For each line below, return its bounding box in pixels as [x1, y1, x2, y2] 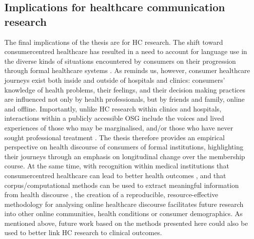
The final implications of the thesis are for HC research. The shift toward [4, 37, 223, 47]
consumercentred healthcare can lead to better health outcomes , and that [4, 170, 226, 180]
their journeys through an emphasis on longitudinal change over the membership [4, 151, 245, 161]
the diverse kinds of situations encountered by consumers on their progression [4, 55, 236, 66]
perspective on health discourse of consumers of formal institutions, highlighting [4, 142, 243, 152]
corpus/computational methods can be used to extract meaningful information [4, 180, 239, 190]
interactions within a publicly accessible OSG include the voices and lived [4, 113, 224, 123]
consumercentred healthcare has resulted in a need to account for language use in [4, 46, 247, 56]
